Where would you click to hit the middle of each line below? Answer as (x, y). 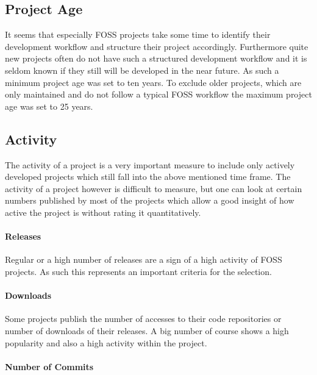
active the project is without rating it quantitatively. (103, 212)
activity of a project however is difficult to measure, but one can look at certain (154, 188)
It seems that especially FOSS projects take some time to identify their (138, 34)
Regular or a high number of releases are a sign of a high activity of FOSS (144, 259)
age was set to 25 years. (49, 106)
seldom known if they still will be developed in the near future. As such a (142, 70)
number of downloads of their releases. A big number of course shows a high (147, 330)
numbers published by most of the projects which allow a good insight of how (150, 200)
